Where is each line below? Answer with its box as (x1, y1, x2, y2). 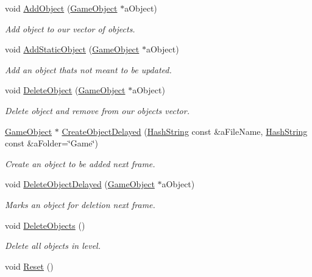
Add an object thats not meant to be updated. (5, 63, 172, 76)
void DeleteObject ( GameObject (5, 84, 126, 96)
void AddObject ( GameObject (5, 2, 118, 14)
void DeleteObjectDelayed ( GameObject (5, 178, 155, 190)
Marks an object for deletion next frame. (5, 198, 155, 210)
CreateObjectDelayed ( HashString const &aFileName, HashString (62, 124, 308, 137)
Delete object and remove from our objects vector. (5, 104, 190, 117)
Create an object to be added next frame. (5, 157, 155, 170)
